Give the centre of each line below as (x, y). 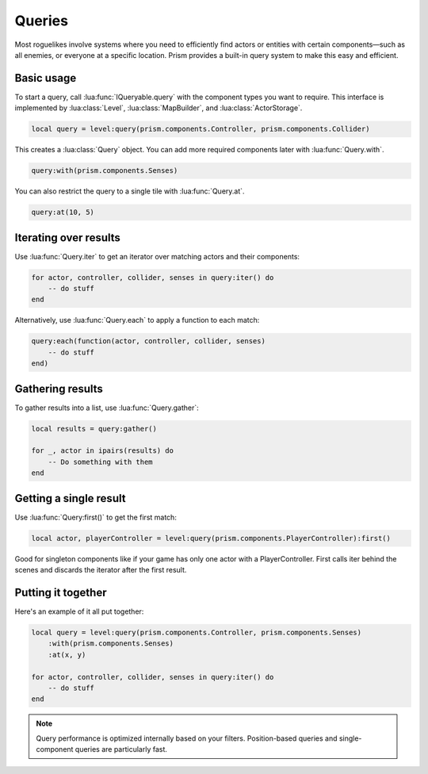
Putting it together (61, 592)
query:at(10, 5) (63, 213)
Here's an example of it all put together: (79, 611)
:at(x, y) (67, 655)
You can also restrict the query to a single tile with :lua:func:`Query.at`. (130, 191)
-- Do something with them (101, 462)
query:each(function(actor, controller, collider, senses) (148, 341)
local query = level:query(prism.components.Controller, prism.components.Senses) (197, 632)
